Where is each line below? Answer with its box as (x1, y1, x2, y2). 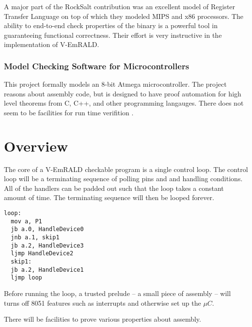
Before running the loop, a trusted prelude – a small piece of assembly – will (4, 288, 231, 298)
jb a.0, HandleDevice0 (11, 226, 84, 233)
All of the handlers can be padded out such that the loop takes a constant (4, 183, 224, 193)
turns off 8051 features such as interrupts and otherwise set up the (4, 297, 201, 308)
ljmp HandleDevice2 (11, 250, 74, 257)
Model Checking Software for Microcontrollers (4, 60, 189, 72)
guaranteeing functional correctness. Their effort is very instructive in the (4, 30, 222, 40)
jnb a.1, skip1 (11, 234, 60, 241)
